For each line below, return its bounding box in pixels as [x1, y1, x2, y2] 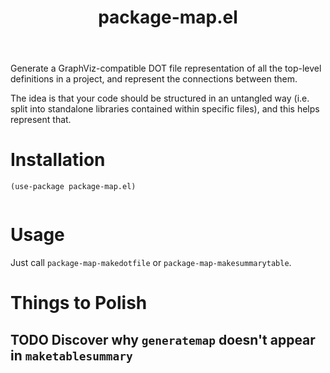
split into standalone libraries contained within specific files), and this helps [10, 103, 320, 115]
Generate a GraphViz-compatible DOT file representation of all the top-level [10, 62, 322, 75]
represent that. [10, 114, 72, 126]
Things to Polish [10, 292, 148, 315]
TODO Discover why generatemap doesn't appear [10, 331, 316, 348]
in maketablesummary [10, 347, 133, 364]
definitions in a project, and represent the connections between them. [10, 73, 298, 85]
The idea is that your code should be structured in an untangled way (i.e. [10, 92, 310, 105]
